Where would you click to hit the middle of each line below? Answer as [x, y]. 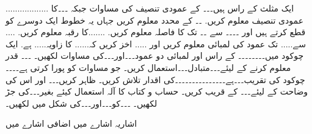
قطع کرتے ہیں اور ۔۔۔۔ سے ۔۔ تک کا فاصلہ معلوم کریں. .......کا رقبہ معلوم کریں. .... [156, 32]
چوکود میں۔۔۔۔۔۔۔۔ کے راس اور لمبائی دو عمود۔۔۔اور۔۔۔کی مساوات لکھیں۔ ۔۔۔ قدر [155, 55]
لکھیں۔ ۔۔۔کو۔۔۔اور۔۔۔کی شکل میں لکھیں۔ [82, 103]
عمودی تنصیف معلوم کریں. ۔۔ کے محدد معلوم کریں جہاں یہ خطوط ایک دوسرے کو [154, 20]
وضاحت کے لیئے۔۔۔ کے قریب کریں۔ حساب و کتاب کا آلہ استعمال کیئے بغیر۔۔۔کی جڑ [157, 91]
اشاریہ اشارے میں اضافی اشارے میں [71, 123]
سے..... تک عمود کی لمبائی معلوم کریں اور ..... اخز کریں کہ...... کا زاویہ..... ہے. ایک [156, 43]
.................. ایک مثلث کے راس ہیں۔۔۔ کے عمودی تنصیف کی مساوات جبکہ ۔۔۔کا [150, 8]
